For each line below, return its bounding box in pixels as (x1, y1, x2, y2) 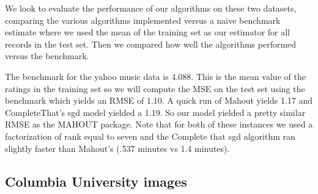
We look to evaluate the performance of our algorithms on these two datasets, (5, 2, 297, 14)
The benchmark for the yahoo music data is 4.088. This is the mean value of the (5, 70, 306, 82)
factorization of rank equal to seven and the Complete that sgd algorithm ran (5, 129, 295, 142)
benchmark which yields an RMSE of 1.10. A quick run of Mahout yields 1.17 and (5, 94, 313, 107)
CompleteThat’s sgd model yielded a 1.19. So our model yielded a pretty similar (5, 106, 306, 118)
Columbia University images (5, 171, 187, 190)
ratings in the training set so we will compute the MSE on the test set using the (5, 82, 305, 95)
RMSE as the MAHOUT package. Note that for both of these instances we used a (5, 118, 313, 131)
